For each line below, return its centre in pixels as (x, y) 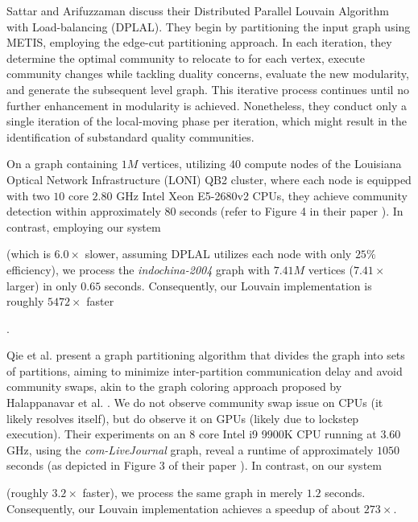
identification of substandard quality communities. (130, 136)
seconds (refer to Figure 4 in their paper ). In (292, 211)
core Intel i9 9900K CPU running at (288, 434)
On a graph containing (62, 164)
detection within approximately (84, 211)
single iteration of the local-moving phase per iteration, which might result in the (207, 121)
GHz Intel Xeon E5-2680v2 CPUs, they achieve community (262, 195)
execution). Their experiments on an (96, 434)
